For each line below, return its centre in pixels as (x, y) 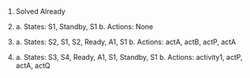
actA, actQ (33, 65)
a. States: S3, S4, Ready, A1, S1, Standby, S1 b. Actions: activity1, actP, (129, 57)
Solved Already (40, 11)
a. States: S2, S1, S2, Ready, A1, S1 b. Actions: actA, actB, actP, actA (126, 42)
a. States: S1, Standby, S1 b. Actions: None (84, 26)
